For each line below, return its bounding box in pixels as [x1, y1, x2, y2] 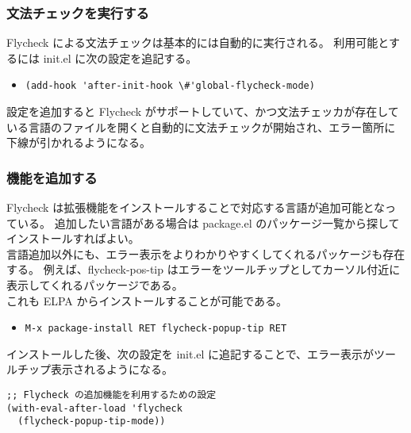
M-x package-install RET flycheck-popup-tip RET [25, 323, 287, 335]
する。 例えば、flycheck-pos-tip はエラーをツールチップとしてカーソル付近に [6, 261, 401, 278]
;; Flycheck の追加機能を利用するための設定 [6, 389, 217, 401]
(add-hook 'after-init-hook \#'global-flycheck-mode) [25, 80, 315, 92]
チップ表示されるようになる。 [17, 361, 173, 377]
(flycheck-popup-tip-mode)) [17, 416, 166, 427]
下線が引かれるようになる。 [6, 134, 151, 151]
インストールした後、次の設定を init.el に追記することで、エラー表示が [6, 345, 375, 362]
